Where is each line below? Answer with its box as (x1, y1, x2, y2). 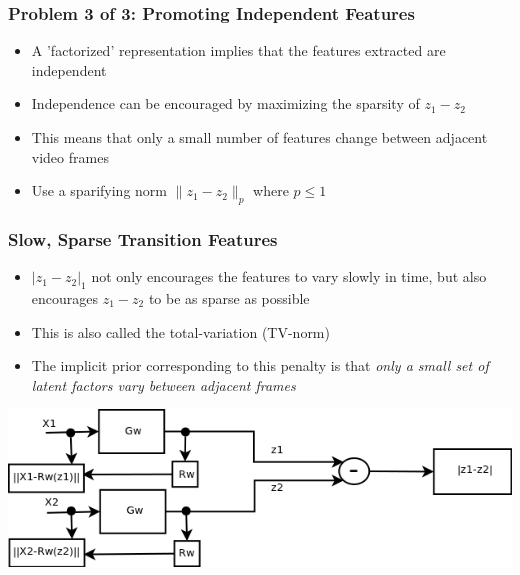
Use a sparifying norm (31, 180, 167, 201)
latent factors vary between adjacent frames (31, 374, 296, 395)
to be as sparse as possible (148, 288, 310, 308)
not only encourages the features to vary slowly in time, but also (91, 266, 487, 287)
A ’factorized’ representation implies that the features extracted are (31, 40, 446, 61)
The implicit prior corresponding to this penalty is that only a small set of (31, 355, 489, 376)
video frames (31, 146, 109, 167)
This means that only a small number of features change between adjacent (31, 127, 488, 147)
